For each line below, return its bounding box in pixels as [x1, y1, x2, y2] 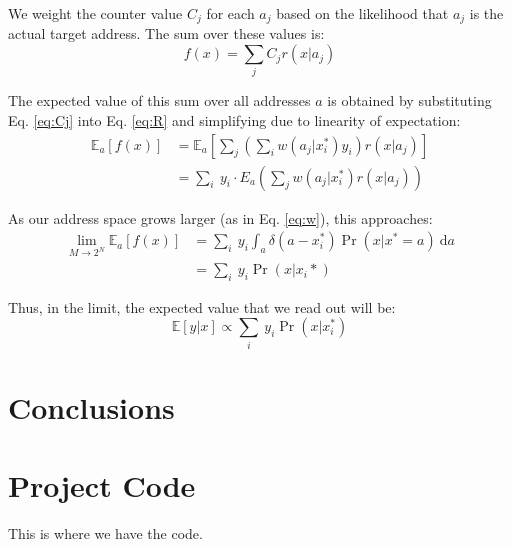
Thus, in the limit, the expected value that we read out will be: [8, 296, 396, 317]
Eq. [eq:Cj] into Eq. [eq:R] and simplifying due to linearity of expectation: [8, 109, 461, 130]
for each [206, 3, 255, 23]
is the [469, 3, 504, 23]
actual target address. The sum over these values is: [8, 23, 325, 44]
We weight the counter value [8, 3, 183, 23]
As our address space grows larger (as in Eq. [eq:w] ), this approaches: [8, 207, 433, 228]
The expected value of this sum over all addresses [8, 90, 311, 111]
